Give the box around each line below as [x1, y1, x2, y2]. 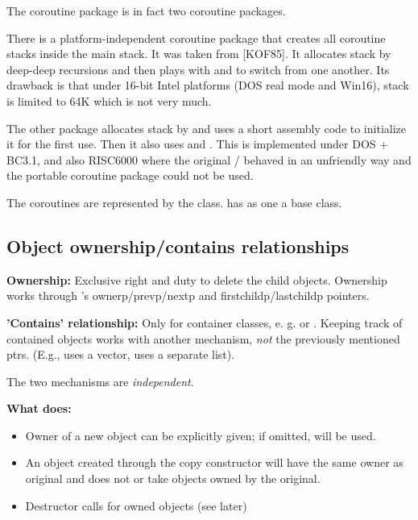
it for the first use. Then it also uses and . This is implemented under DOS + [6, 135, 389, 152]
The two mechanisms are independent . [6, 372, 194, 389]
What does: [6, 400, 72, 417]
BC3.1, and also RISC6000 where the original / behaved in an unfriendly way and [6, 151, 412, 168]
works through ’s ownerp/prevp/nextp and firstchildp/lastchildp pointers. [6, 287, 370, 304]
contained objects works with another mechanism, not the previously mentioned [6, 330, 400, 347]
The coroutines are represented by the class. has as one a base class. [6, 193, 342, 210]
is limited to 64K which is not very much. [6, 92, 212, 109]
